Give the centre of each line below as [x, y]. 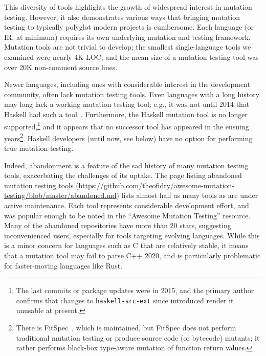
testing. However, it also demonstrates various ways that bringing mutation [122, 17]
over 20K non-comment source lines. [61, 67]
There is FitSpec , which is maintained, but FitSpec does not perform [126, 327]
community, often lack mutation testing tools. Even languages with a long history [132, 94]
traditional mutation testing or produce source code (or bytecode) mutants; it [138, 337]
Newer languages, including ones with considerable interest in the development [127, 84]
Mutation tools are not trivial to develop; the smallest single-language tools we [128, 47]
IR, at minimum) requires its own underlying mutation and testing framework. [127, 37]
